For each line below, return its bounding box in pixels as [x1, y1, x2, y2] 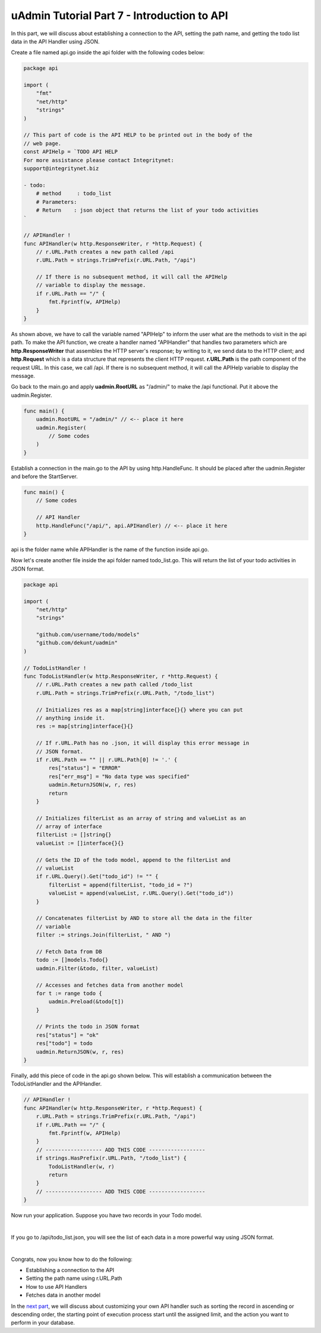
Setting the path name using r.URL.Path [26, 1275, 122, 1282]
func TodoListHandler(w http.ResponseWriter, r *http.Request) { [23, 673, 218, 680]
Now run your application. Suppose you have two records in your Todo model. [11, 1212, 202, 1219]
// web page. [23, 140, 62, 147]
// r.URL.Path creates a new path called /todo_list [36, 681, 193, 688]
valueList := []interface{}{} [36, 839, 124, 847]
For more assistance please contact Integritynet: [23, 157, 175, 163]
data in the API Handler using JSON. [11, 38, 100, 45]
